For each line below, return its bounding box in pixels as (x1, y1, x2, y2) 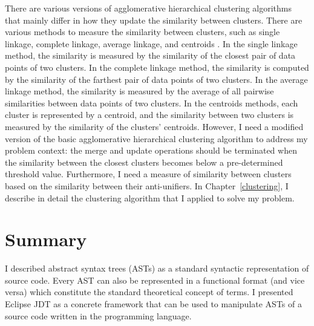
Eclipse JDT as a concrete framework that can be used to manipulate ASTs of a (5, 298, 302, 310)
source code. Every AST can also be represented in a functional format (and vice (5, 273, 305, 286)
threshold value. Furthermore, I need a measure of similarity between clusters (5, 168, 292, 180)
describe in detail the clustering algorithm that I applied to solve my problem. (5, 191, 295, 204)
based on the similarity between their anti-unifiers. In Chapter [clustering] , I (5, 179, 289, 192)
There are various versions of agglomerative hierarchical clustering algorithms (5, 2, 292, 14)
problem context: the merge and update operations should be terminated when (5, 144, 297, 157)
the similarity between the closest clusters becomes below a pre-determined (5, 155, 283, 168)
